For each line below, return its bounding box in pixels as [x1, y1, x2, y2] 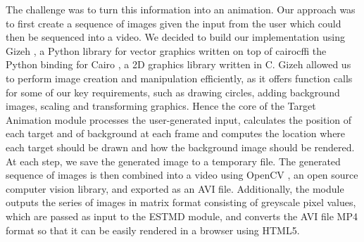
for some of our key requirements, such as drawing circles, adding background [6, 84, 340, 99]
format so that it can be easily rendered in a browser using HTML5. [6, 222, 300, 237]
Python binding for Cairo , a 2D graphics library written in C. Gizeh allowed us [6, 57, 351, 72]
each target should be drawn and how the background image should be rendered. [6, 139, 355, 154]
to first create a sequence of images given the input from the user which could [6, 15, 341, 30]
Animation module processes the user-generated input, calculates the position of [6, 112, 351, 127]
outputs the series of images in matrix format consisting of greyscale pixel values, [6, 195, 356, 210]
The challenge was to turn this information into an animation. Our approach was [6, 2, 356, 16]
